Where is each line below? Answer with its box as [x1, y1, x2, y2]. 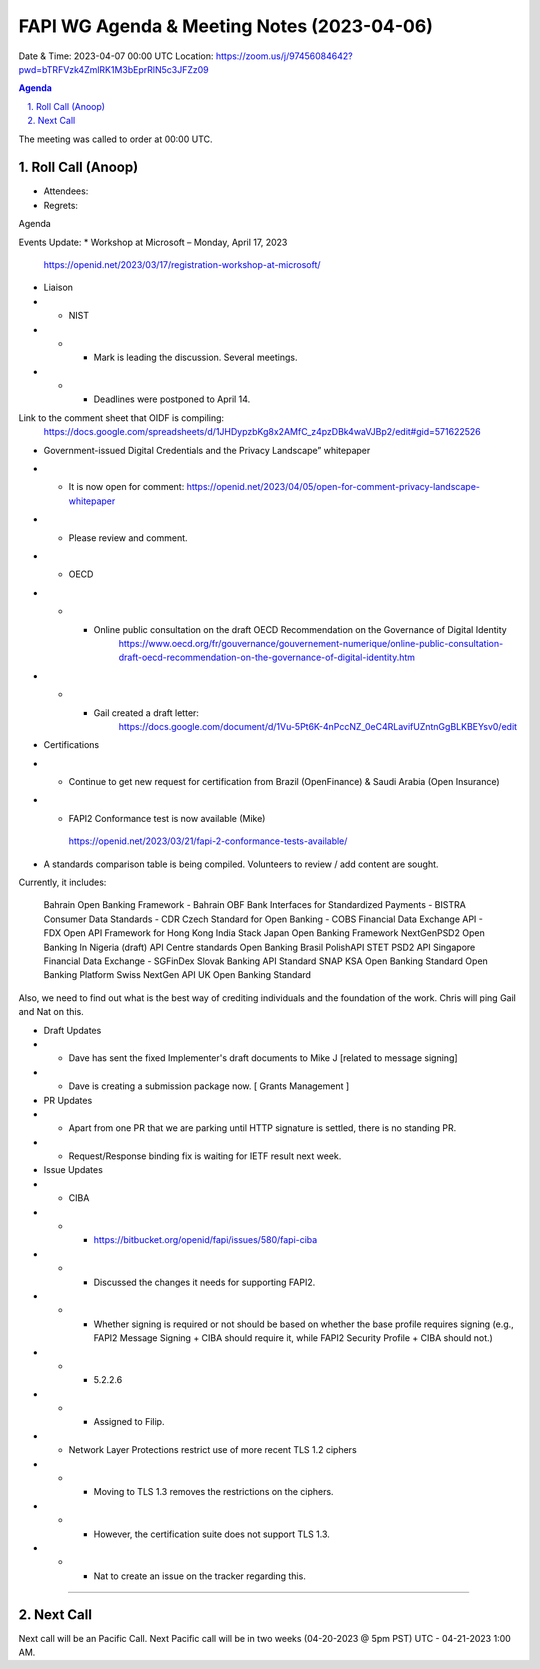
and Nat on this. [18, 1006, 84, 1018]
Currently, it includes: [18, 876, 107, 889]
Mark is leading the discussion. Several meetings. [93, 351, 298, 364]
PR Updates [43, 1094, 93, 1106]
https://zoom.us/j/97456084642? [215, 50, 354, 62]
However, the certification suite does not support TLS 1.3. [93, 1528, 330, 1540]
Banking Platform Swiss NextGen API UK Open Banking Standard [43, 969, 312, 981]
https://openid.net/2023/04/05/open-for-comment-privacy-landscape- [186, 481, 480, 493]
